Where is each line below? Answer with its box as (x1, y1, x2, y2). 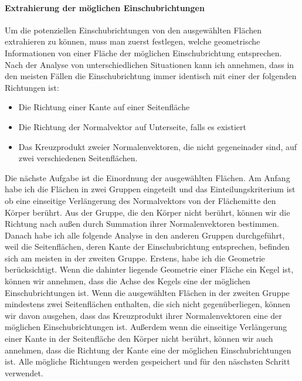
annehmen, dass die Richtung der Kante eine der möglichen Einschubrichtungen (5, 343, 291, 356)
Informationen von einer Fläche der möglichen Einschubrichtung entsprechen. (5, 46, 282, 59)
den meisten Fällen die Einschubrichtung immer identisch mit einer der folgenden (5, 70, 297, 82)
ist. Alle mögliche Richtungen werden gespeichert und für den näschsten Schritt (5, 355, 290, 368)
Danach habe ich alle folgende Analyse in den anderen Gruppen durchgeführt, (5, 229, 285, 241)
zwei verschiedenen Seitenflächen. (18, 152, 138, 164)
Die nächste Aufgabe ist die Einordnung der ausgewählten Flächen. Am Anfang (5, 171, 290, 183)
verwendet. (5, 366, 43, 379)
